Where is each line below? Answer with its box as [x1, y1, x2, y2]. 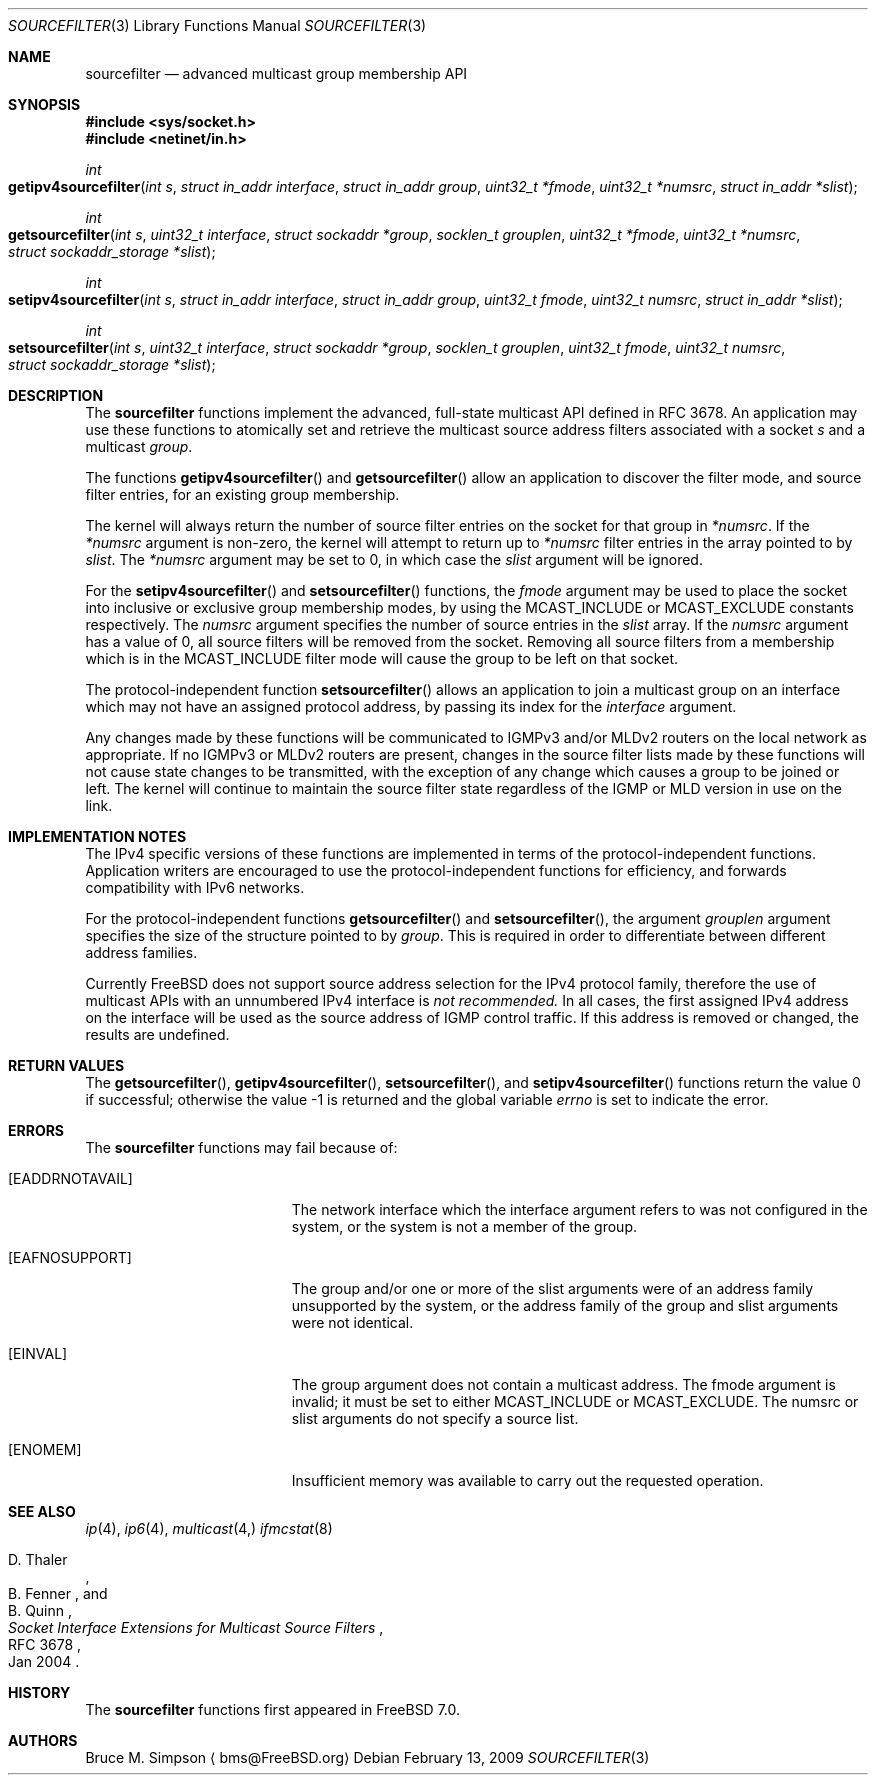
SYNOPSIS [8, 96, 81, 113]
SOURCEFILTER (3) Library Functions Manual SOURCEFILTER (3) [8, 17, 427, 34]
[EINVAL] [8, 1345, 68, 1362]
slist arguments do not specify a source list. [291, 1410, 579, 1427]
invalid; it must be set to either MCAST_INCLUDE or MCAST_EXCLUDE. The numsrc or [291, 1393, 859, 1410]
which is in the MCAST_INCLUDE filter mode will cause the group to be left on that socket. [85, 650, 678, 667]
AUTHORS [8, 1732, 78, 1749]
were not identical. [291, 1314, 414, 1331]
